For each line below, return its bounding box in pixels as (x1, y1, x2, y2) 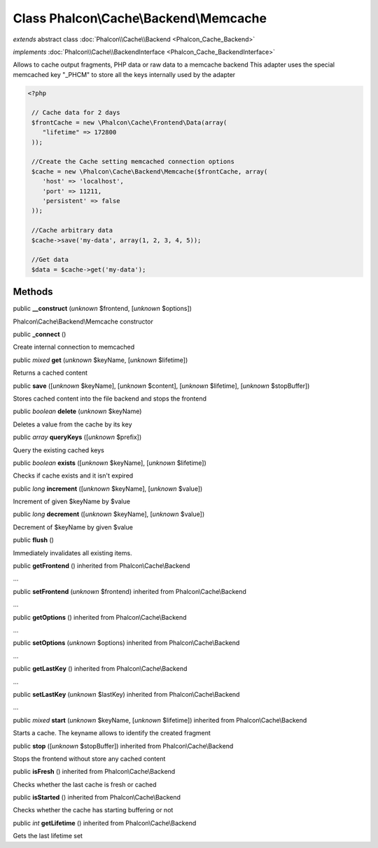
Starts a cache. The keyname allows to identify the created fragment (13, 729, 211, 737)
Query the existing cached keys (13, 445, 104, 454)
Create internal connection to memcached (13, 343, 135, 352)
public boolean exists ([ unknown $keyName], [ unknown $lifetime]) (13, 459, 206, 467)
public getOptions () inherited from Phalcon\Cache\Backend (13, 613, 187, 621)
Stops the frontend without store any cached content (13, 754, 166, 763)
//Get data (31, 256, 69, 264)
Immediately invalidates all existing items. (13, 548, 132, 557)
